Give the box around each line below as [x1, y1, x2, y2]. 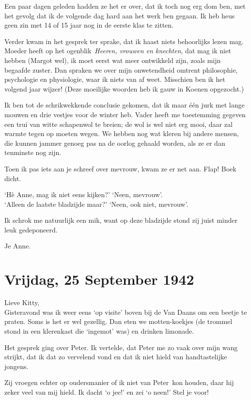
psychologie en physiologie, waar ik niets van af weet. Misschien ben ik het [4, 74, 225, 84]
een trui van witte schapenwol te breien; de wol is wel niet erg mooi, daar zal [4, 119, 233, 129]
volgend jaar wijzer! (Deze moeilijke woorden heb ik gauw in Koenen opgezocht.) [4, 83, 244, 93]
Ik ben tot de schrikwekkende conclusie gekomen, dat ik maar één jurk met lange [4, 100, 245, 110]
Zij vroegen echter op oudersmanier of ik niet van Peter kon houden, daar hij [4, 377, 234, 387]
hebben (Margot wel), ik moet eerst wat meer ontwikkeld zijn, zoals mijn [4, 55, 221, 65]
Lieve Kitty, [4, 297, 40, 308]
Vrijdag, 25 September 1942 [4, 269, 194, 289]
